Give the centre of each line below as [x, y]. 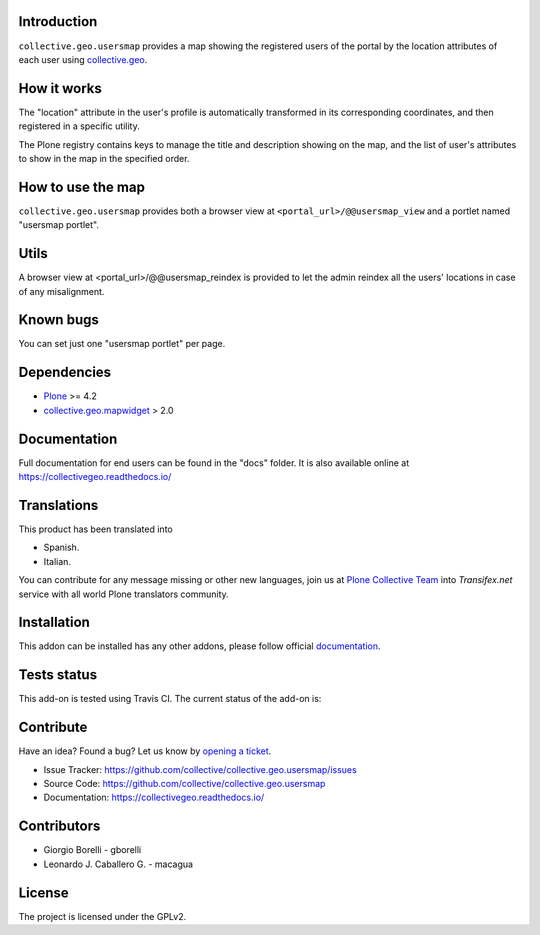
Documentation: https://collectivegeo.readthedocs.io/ [154, 797]
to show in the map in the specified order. [104, 158]
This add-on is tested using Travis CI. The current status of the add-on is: [170, 699]
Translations [58, 505]
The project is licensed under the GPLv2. [102, 916]
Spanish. [61, 547]
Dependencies [65, 372]
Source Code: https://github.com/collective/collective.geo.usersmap [184, 784]
